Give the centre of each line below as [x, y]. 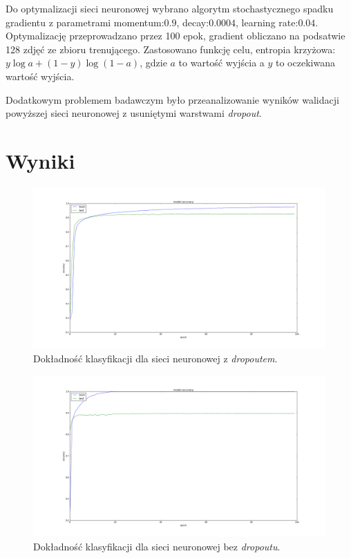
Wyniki [40, 160]
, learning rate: [267, 22]
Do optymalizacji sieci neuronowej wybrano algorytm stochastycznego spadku [170, 8]
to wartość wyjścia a [221, 63]
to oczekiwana [305, 63]
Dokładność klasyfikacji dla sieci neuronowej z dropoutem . [155, 358]
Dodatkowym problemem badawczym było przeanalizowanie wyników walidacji [172, 99]
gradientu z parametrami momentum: [85, 22]
